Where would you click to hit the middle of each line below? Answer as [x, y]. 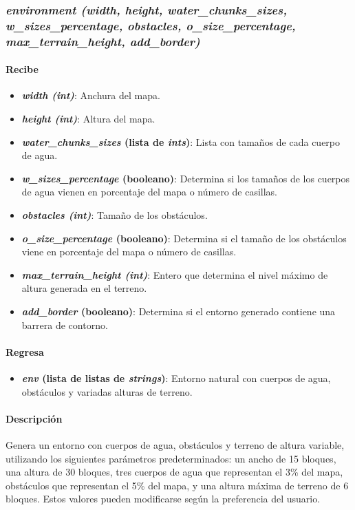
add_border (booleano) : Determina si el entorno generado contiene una [179, 311]
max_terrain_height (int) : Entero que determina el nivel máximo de [175, 274]
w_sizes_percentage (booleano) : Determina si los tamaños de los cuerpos [186, 178]
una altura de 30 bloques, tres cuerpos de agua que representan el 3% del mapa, [174, 472]
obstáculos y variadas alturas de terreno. [107, 391]
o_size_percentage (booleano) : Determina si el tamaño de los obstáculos [184, 238]
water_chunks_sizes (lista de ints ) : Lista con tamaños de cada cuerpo [181, 141]
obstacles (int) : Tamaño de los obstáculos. [115, 215]
